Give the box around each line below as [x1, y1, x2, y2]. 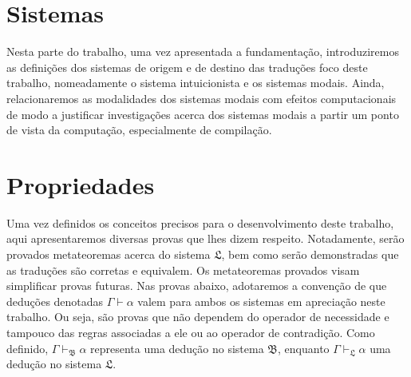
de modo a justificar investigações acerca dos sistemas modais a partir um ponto [6, 105, 399, 122]
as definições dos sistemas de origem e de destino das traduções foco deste [6, 58, 368, 75]
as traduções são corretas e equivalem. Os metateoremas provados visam [6, 261, 360, 278]
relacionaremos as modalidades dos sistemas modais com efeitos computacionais [6, 89, 397, 106]
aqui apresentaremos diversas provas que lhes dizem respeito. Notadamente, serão [6, 230, 405, 247]
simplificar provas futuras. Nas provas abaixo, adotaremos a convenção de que [6, 277, 387, 294]
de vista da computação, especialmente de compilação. [6, 121, 272, 138]
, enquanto [278, 339, 330, 356]
